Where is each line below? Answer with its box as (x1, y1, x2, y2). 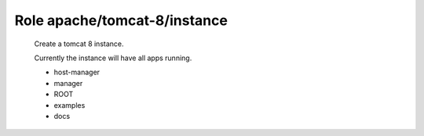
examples (53, 100, 86, 109)
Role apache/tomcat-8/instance (14, 12, 228, 29)
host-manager (53, 67, 101, 77)
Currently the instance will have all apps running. (34, 53, 192, 63)
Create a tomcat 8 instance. (34, 39, 125, 48)
